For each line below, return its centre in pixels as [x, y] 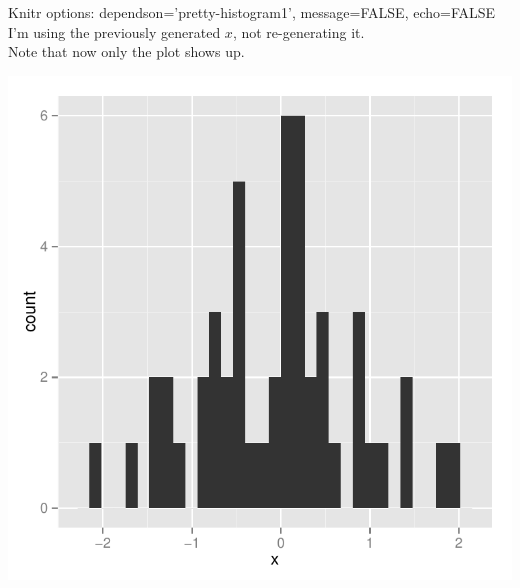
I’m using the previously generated [114, 31]
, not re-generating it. [298, 31]
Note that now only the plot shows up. [126, 51]
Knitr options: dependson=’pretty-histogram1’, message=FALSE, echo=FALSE [252, 12]
